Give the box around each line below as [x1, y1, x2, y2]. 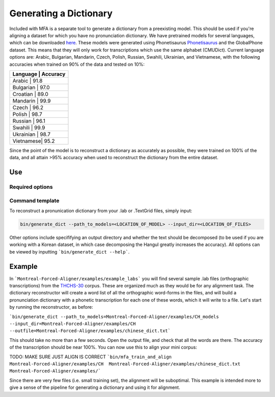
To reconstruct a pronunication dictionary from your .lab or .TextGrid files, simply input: [9, 208, 193, 214]
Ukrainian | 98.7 [12, 131, 51, 138]
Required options [9, 184, 53, 191]
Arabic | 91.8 [12, 77, 43, 84]
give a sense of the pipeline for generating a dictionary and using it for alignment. [9, 384, 180, 390]
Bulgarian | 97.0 [12, 84, 50, 91]
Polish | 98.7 [12, 110, 43, 117]
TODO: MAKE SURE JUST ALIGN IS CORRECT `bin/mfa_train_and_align [9, 354, 172, 360]
